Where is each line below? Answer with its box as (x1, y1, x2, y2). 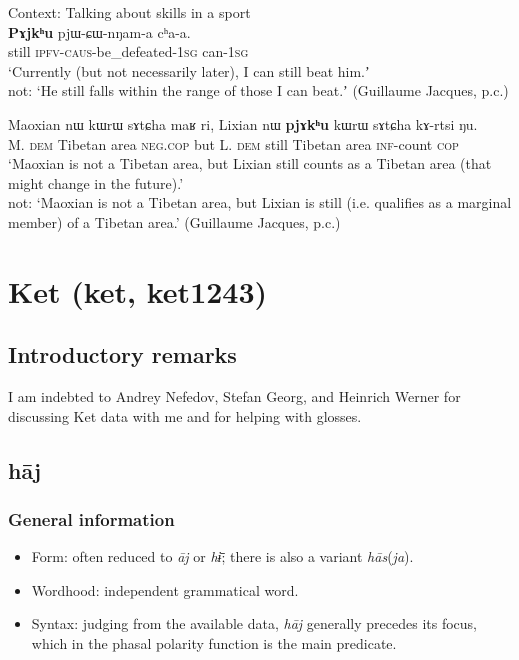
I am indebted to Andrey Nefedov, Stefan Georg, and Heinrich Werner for (8, 386, 461, 407)
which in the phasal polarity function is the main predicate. (31, 633, 397, 654)
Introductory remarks (8, 339, 237, 370)
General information (8, 507, 175, 531)
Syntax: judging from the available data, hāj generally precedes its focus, (31, 613, 478, 634)
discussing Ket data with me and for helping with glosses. (8, 405, 362, 426)
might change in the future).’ (8, 172, 184, 193)
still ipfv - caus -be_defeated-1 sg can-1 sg (8, 41, 249, 62)
